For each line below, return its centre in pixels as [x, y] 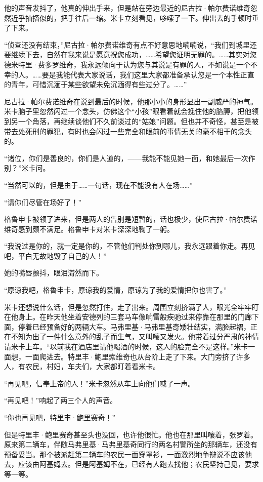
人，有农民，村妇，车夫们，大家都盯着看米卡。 [82, 366]
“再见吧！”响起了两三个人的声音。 [61, 400]
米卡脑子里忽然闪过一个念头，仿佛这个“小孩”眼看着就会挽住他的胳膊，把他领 [131, 111]
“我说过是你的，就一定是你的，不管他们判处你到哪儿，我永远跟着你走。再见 [130, 246]
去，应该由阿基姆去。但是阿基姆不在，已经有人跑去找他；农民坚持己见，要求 [131, 464]
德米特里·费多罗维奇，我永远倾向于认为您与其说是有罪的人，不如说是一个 [127, 64]
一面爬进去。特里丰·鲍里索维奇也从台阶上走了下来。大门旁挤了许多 [138, 356]
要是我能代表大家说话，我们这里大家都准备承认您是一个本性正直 [148, 74]
